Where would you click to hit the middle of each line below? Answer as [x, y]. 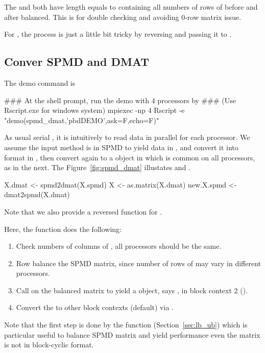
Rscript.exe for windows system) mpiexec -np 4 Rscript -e [94, 110]
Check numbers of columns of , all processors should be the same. [119, 246]
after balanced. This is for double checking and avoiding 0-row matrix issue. [123, 17]
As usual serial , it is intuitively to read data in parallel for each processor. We [127, 137]
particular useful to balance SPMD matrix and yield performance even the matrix [132, 334]
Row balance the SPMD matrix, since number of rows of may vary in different [139, 263]
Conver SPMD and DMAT [77, 62]
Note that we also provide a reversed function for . [83, 211]
